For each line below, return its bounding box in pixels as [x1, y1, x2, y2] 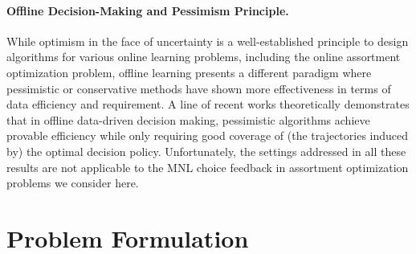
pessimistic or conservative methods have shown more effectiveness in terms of [6, 80, 391, 96]
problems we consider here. [6, 174, 139, 191]
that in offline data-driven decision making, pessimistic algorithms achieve [6, 111, 370, 128]
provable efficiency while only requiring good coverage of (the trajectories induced [6, 127, 409, 144]
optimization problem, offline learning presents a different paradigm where [6, 63, 372, 80]
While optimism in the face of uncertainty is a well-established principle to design [6, 32, 409, 49]
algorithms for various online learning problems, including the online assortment [6, 48, 401, 65]
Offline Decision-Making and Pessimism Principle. [6, 2, 289, 18]
